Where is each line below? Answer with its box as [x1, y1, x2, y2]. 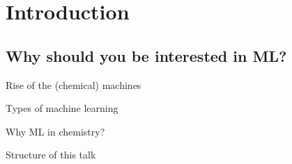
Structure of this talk [6, 147, 96, 162]
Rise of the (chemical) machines [6, 77, 141, 92]
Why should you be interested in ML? [6, 44, 287, 66]
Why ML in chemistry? [6, 124, 105, 138]
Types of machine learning [6, 101, 118, 115]
